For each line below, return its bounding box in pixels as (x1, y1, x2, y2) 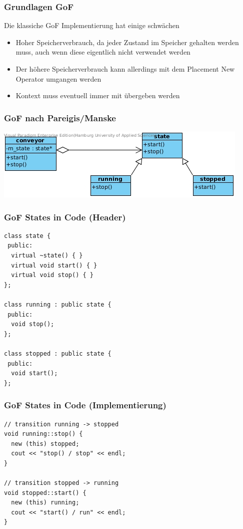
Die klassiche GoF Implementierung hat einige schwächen (4, 20, 179, 31)
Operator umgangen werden (15, 73, 101, 84)
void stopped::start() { (4, 489, 86, 496)
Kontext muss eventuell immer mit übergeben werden (15, 90, 180, 101)
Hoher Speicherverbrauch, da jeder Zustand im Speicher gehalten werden (15, 37, 239, 47)
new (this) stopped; (11, 440, 79, 447)
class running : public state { (4, 301, 111, 308)
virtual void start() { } (11, 261, 97, 269)
